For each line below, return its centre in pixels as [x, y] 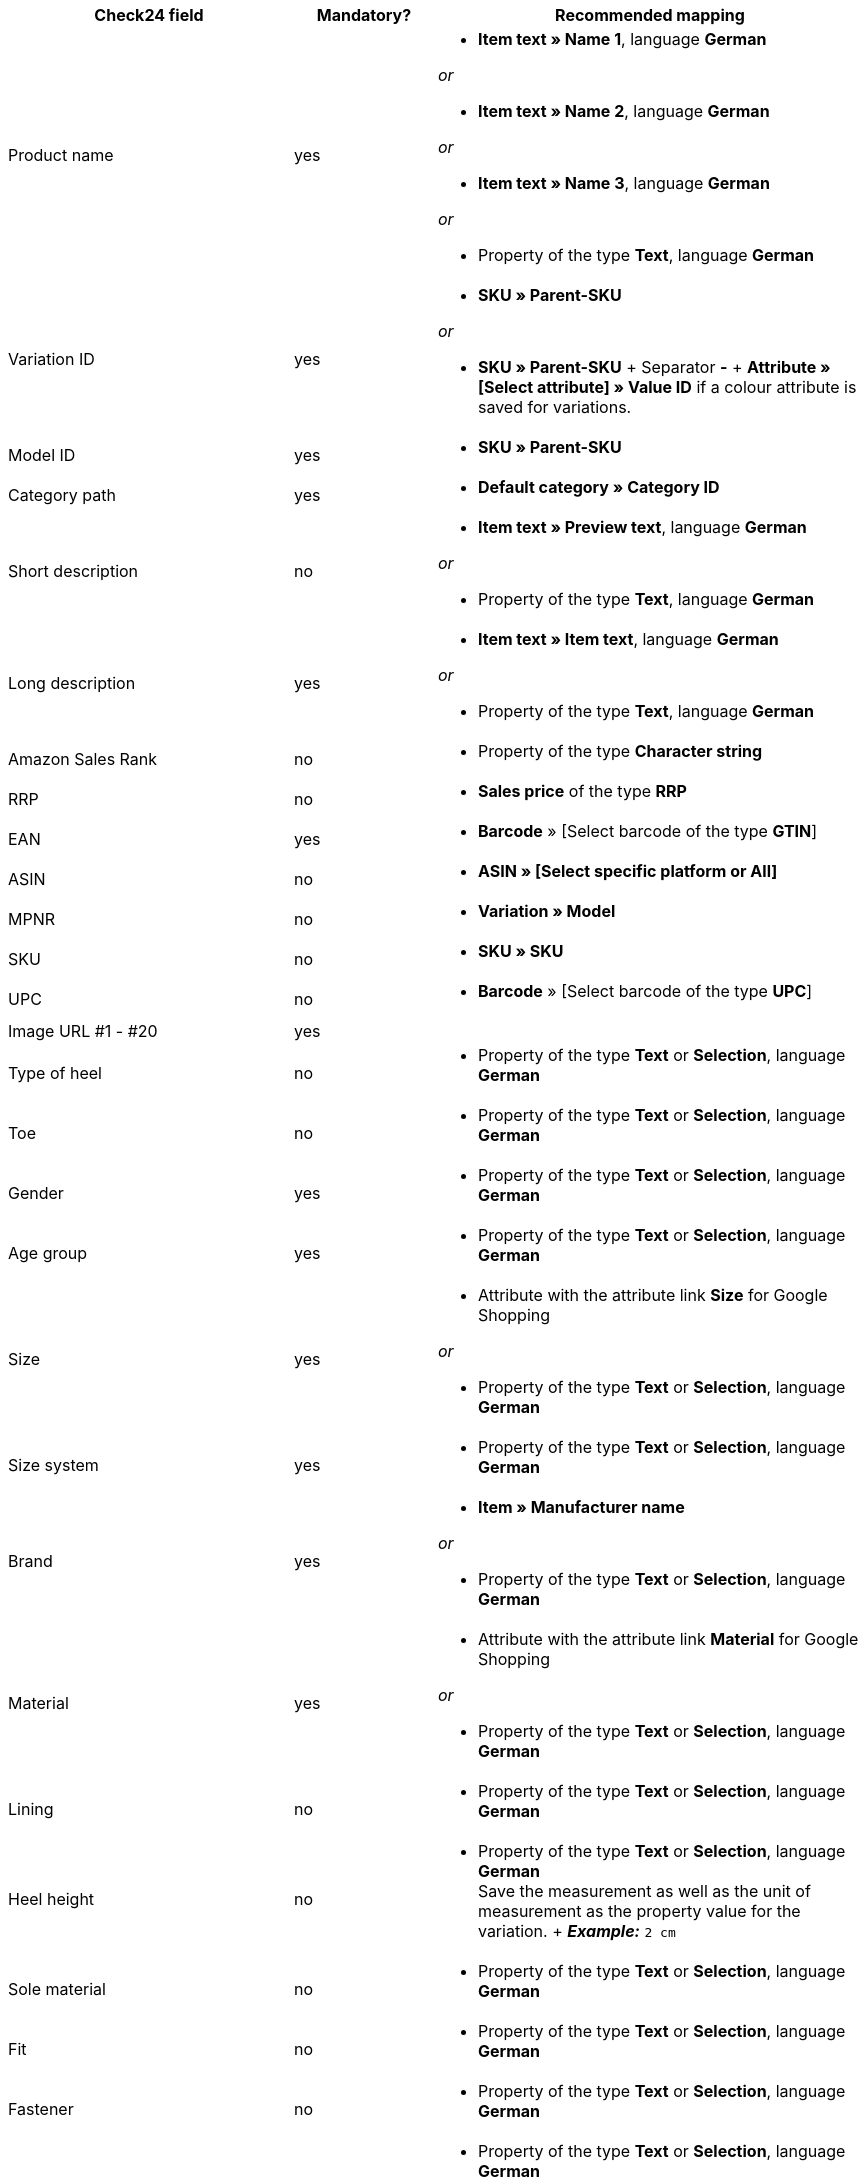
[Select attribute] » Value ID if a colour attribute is [667, 387]
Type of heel [55, 1073]
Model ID [42, 455]
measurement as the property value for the [639, 1911]
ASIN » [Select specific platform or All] [627, 871]
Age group [48, 1253]
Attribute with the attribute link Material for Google [668, 1639]
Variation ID [51, 359]
